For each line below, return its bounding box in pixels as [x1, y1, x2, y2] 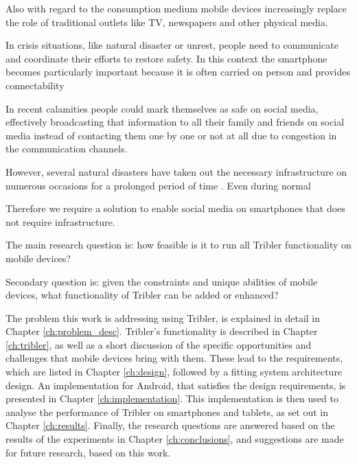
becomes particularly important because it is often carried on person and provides [5, 65, 350, 79]
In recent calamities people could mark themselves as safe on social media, [5, 101, 319, 115]
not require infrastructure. [5, 214, 115, 229]
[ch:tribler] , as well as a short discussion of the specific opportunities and [5, 337, 312, 351]
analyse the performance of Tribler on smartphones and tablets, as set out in [5, 404, 329, 419]
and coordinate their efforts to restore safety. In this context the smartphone [5, 51, 327, 65]
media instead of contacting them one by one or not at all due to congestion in [5, 128, 337, 142]
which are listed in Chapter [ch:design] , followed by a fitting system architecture [5, 364, 343, 379]
